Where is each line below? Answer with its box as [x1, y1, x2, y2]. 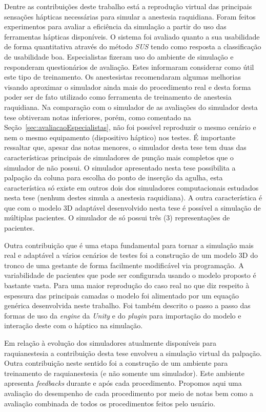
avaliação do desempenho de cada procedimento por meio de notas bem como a [4, 387, 253, 398]
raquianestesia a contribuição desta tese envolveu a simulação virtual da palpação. [4, 347, 262, 358]
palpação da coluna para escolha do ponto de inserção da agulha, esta [4, 172, 223, 183]
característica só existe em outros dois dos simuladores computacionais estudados [4, 182, 259, 193]
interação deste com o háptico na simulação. [4, 320, 143, 331]
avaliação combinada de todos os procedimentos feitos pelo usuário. [4, 398, 215, 408]
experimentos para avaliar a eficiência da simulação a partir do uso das [4, 21, 227, 32]
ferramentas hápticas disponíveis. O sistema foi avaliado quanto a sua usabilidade [4, 31, 260, 42]
